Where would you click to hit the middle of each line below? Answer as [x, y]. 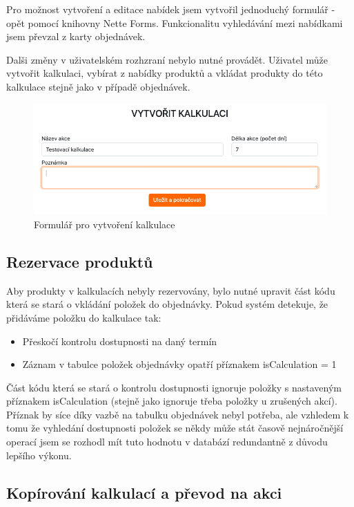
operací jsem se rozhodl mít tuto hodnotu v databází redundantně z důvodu [167, 442]
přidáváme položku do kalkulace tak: [84, 317]
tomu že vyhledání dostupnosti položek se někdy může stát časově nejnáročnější [175, 428]
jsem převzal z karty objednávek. [76, 36]
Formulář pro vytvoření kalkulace [105, 224]
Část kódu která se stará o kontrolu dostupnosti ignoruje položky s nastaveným [174, 387]
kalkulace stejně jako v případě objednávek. [98, 86]
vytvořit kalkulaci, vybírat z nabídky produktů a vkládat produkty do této [165, 73]
